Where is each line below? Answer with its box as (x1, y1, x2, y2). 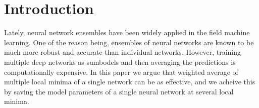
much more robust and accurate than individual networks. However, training (4, 47, 241, 57)
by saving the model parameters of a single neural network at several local (4, 86, 234, 96)
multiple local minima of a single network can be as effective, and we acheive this (4, 76, 255, 87)
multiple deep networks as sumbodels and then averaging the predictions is (4, 56, 236, 67)
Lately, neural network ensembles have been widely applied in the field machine (4, 27, 250, 38)
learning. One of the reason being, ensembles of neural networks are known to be (4, 37, 254, 47)
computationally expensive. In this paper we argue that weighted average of (4, 66, 238, 77)
